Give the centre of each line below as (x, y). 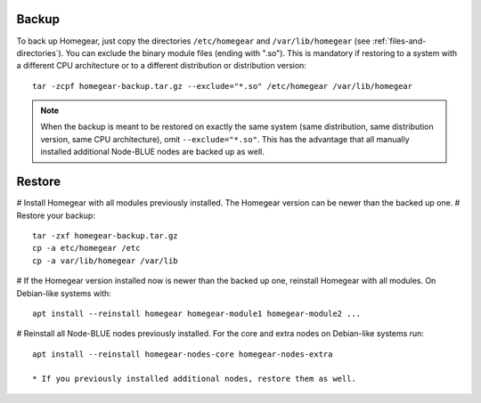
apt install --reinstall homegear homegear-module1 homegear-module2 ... (197, 313)
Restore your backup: (56, 215)
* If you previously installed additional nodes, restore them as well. (194, 379)
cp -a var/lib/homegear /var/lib (105, 261)
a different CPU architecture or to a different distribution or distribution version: (162, 66)
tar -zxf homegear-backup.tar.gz (105, 235)
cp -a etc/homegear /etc (86, 248)
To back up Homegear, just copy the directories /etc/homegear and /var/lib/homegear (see (194, 41)
